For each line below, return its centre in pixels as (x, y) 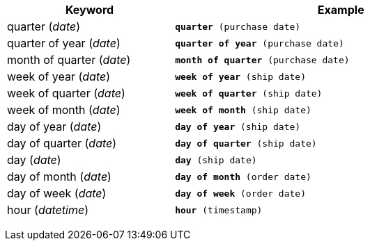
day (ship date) (216, 160)
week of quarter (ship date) (249, 93)
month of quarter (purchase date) (262, 60)
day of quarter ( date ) (62, 143)
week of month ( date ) (64, 110)
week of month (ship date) (243, 110)
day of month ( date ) (59, 177)
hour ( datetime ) (48, 210)
